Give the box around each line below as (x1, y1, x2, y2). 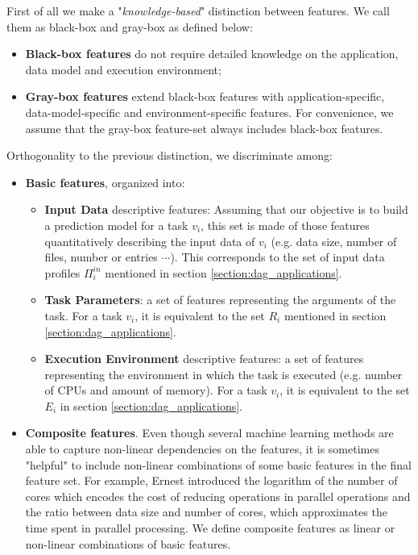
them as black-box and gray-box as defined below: (6, 18, 253, 35)
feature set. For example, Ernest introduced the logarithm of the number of (25, 472, 398, 489)
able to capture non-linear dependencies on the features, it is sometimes (25, 440, 379, 457)
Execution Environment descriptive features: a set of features (44, 350, 364, 367)
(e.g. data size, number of (271, 232, 397, 249)
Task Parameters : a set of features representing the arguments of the (44, 291, 396, 308)
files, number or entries (44, 248, 158, 265)
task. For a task (44, 307, 122, 323)
